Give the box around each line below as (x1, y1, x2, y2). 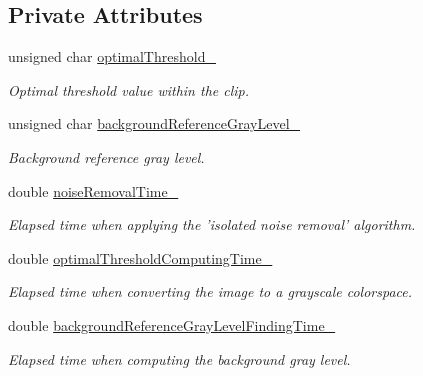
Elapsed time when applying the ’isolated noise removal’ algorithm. (8, 214, 416, 235)
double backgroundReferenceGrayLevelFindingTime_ (8, 314, 336, 335)
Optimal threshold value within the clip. (8, 79, 250, 100)
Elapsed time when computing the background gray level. (8, 348, 351, 369)
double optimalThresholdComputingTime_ (8, 247, 273, 268)
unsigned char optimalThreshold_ (8, 46, 216, 67)
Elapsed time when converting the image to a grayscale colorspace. (8, 281, 412, 302)
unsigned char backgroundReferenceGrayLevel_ (8, 113, 301, 134)
